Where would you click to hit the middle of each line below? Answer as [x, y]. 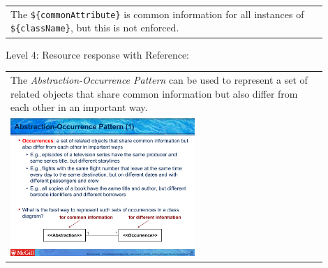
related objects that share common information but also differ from [154, 93]
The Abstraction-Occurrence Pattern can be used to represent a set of [159, 79]
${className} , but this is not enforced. [95, 28]
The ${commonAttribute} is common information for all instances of [157, 14]
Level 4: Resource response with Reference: [97, 54]
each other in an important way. [79, 107]
